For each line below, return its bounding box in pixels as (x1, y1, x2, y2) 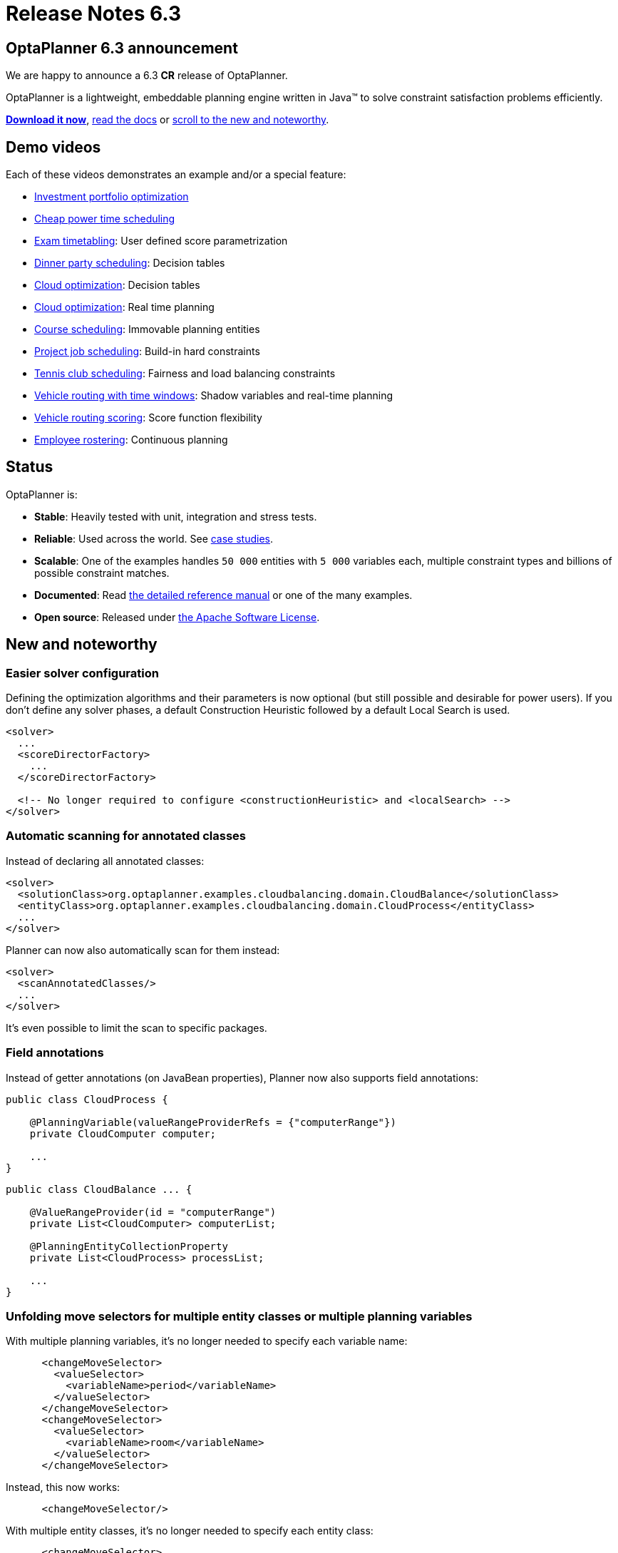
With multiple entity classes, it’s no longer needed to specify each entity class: (6, 1524, 374, 1537)
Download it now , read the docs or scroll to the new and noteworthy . (6, 113, 329, 126)
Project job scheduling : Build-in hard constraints (34, 345, 260, 358)
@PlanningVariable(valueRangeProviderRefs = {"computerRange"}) (29, 1116, 396, 1128)
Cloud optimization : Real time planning (34, 301, 215, 314)
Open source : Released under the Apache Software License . (34, 610, 320, 623)
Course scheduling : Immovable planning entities (34, 323, 260, 336)
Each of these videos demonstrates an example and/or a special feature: (6, 168, 346, 181)
